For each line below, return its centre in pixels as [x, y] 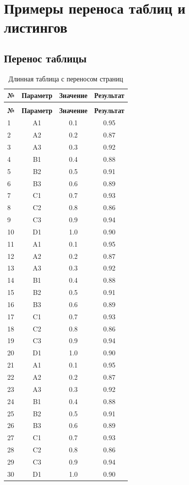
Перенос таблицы [45, 58]
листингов [36, 27]
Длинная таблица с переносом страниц [66, 78]
